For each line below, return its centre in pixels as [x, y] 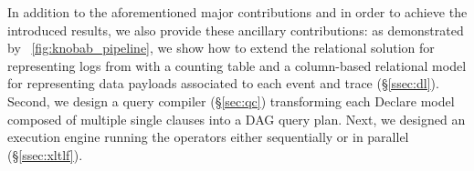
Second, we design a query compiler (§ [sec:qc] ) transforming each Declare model [231, 101]
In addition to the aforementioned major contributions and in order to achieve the [237, 12]
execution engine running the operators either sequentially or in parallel [208, 137]
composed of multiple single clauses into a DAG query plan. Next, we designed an [237, 119]
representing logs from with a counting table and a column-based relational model [237, 65]
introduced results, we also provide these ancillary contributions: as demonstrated [236, 30]
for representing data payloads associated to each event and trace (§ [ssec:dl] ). [223, 83]
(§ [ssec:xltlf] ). [45, 154]
